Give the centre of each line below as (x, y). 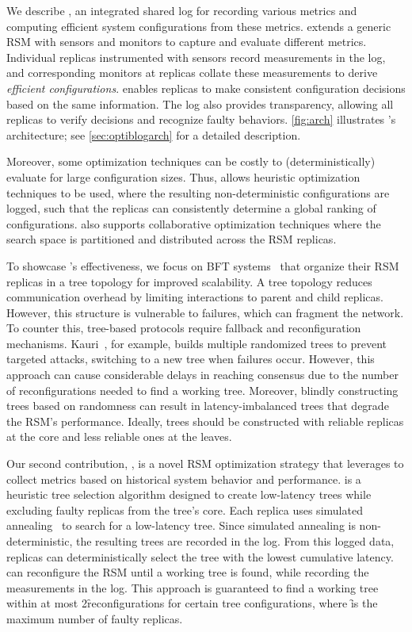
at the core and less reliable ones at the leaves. (119, 437)
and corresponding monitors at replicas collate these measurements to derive (192, 73)
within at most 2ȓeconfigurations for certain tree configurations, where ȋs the (192, 603)
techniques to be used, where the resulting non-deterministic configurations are (198, 192)
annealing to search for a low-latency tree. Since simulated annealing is (181, 525)
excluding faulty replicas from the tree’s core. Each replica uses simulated (185, 509)
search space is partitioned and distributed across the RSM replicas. (172, 239)
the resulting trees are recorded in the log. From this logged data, (235, 541)
